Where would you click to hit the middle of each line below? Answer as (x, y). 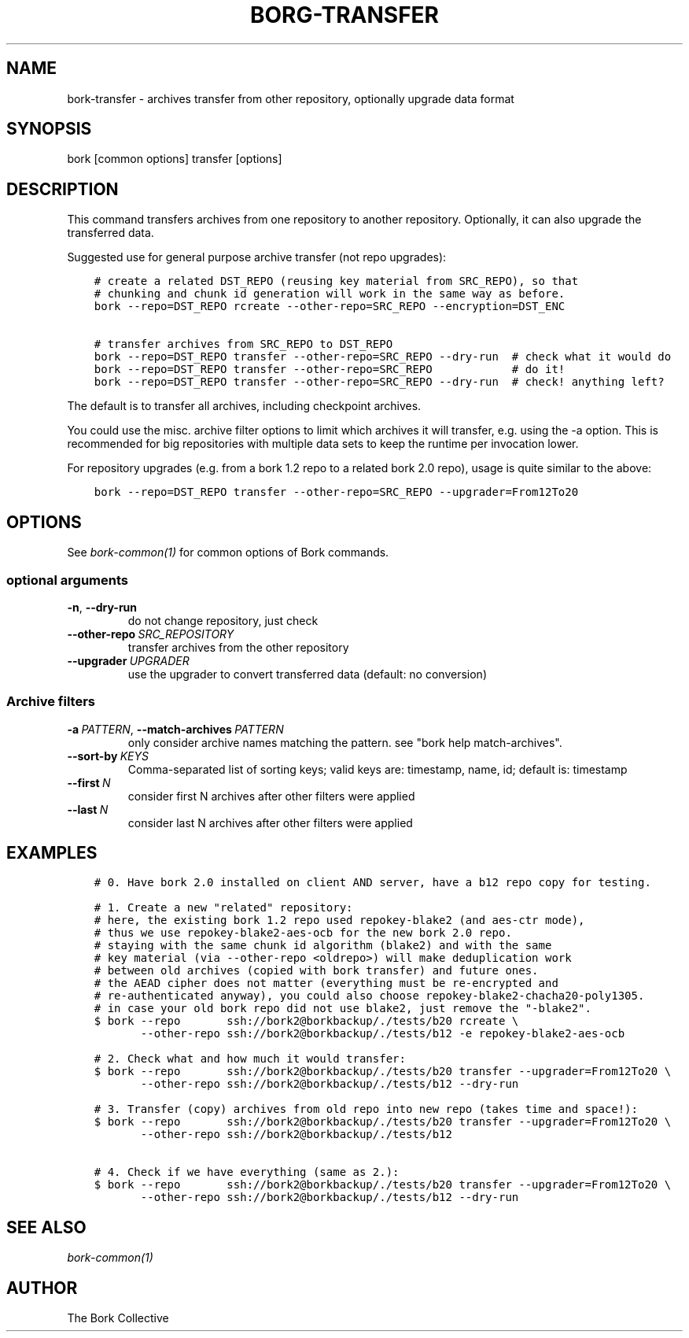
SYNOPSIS (49, 129)
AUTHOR (42, 1288)
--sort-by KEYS (108, 756)
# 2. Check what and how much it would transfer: (250, 1059)
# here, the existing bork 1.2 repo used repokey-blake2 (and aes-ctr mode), (339, 920)
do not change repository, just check (223, 620)
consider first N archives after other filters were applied (271, 796)
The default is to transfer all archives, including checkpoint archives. (244, 406)
